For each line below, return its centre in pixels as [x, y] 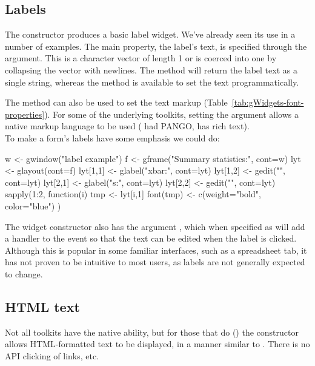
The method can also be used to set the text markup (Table [116, 102]
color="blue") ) [33, 205]
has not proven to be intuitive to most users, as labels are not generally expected [155, 262]
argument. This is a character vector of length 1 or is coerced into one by [141, 58]
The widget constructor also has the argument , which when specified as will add [155, 226]
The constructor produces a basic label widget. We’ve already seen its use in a [150, 34]
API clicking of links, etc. [52, 355]
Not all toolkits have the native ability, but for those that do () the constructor [152, 332]
